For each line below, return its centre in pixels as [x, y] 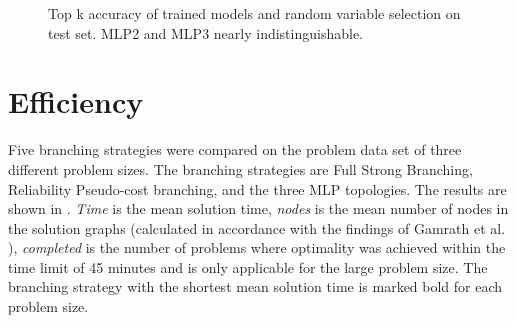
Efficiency [76, 101]
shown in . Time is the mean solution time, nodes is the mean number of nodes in [258, 208]
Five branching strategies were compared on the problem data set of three [235, 149]
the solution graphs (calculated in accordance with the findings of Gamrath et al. [257, 227]
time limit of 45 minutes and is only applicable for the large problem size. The [248, 266]
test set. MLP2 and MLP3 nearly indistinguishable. [205, 32]
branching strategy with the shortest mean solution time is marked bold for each [255, 286]
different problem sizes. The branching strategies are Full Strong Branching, [240, 168]
